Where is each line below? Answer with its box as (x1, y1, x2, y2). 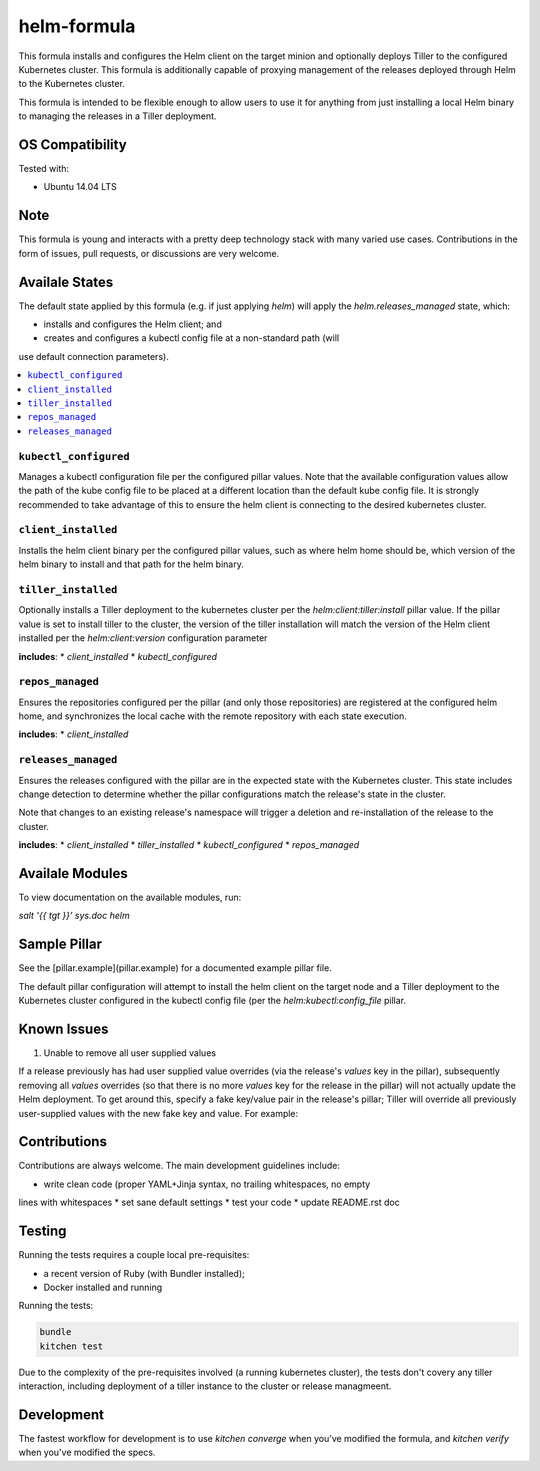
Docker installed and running (43, 1281, 163, 1293)
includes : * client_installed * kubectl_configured (18, 650, 218, 662)
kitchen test (39, 1340, 104, 1352)
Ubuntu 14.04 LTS (43, 181, 117, 193)
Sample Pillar (18, 936, 102, 953)
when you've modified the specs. (18, 1446, 156, 1459)
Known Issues (18, 1020, 109, 1037)
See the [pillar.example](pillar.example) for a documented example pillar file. (18, 962, 332, 974)
